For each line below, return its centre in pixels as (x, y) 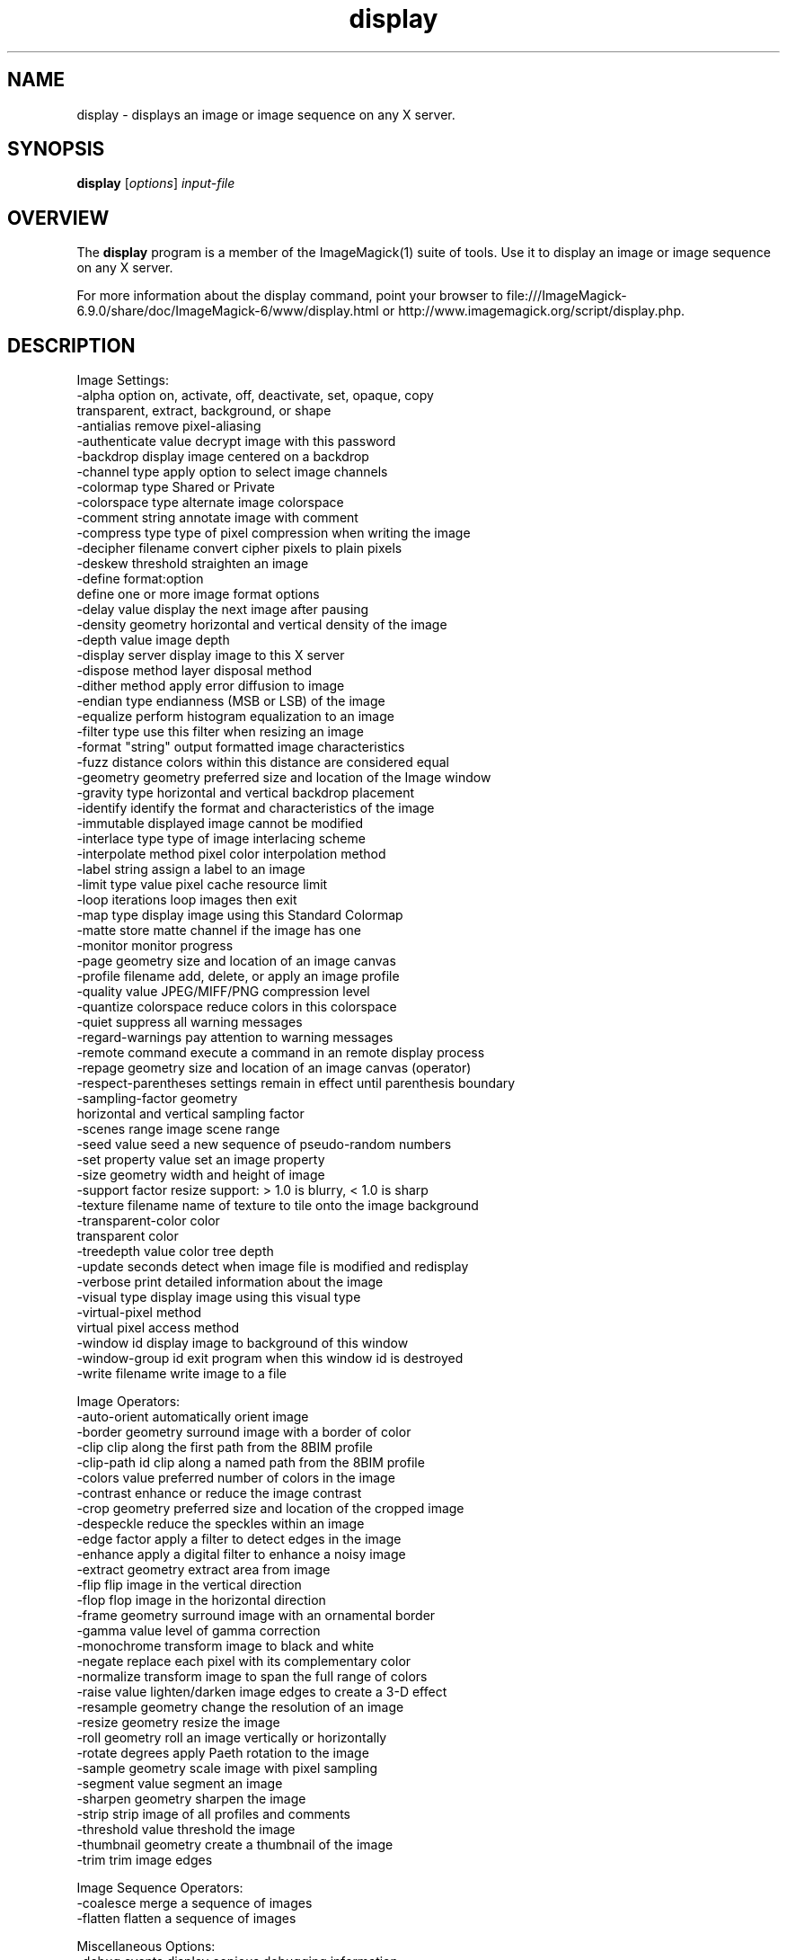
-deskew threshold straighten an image (193, 564)
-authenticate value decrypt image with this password (236, 441)
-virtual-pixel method (139, 1313)
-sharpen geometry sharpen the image (191, 1799)
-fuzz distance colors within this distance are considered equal (263, 762)
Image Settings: (123, 380)
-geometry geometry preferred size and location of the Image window (284, 778)
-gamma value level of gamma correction (199, 1631)
